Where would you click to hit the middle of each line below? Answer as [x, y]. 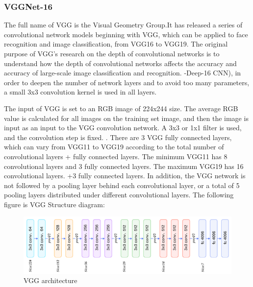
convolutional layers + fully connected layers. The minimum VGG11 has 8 [116, 156]
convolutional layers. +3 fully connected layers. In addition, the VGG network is [125, 176]
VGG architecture [51, 280]
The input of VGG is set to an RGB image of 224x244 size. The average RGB [121, 108]
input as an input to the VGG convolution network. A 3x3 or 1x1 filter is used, [123, 128]
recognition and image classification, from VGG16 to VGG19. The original [116, 44]
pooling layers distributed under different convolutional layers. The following [119, 195]
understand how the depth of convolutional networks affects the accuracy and [120, 63]
